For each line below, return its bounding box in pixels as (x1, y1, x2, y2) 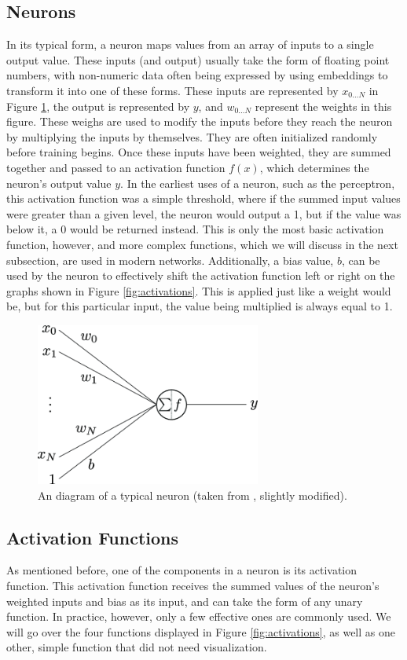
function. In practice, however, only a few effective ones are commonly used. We (6, 608, 391, 625)
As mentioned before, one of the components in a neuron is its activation (6, 562, 357, 578)
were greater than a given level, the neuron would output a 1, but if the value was (6, 205, 401, 222)
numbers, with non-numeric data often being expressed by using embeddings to (6, 67, 388, 83)
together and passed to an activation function (6, 159, 225, 175)
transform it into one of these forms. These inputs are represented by (6, 82, 339, 98)
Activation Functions (6, 525, 179, 549)
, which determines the (259, 159, 369, 175)
